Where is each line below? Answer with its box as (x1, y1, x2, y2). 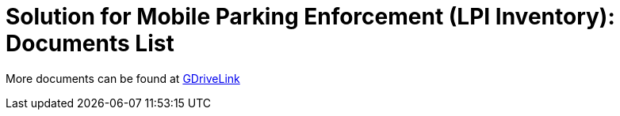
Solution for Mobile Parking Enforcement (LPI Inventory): (6, 3, 615, 30)
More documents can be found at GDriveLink (6, 71, 240, 85)
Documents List (6, 30, 174, 57)
